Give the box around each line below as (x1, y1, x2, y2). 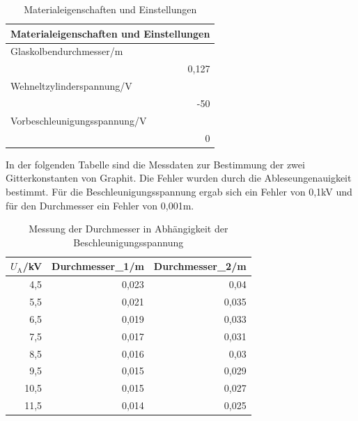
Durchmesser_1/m (52, 259, 144, 273)
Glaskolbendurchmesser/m (10, 44, 123, 58)
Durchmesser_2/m (153, 259, 247, 273)
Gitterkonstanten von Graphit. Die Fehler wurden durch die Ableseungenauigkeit (6, 170, 352, 185)
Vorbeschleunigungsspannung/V (10, 113, 147, 127)
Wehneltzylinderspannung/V (10, 79, 132, 93)
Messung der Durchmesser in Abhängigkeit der (29, 221, 228, 236)
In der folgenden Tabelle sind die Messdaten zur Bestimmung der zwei (6, 157, 305, 171)
